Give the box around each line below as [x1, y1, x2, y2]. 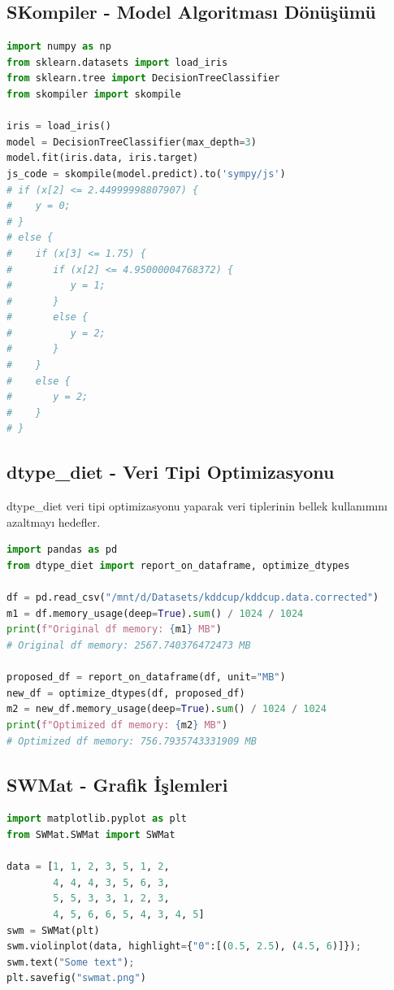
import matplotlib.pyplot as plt [6, 813, 187, 825]
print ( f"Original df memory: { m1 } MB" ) [6, 623, 222, 636]
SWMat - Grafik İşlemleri [6, 771, 228, 797]
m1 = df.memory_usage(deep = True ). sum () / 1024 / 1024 [6, 607, 304, 619]
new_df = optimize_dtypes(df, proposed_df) [6, 687, 245, 699]
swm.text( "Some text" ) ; [6, 956, 135, 968]
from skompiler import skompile [6, 88, 181, 100]
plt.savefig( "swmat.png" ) [6, 972, 146, 984]
